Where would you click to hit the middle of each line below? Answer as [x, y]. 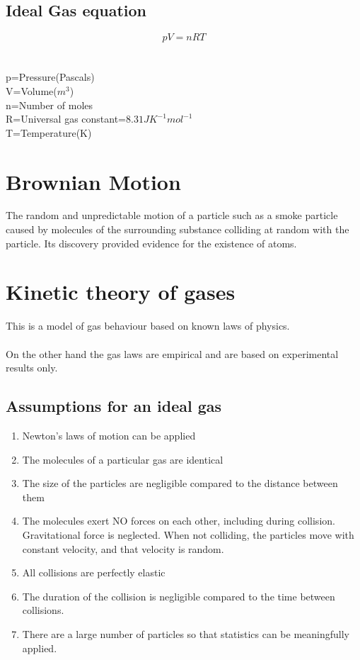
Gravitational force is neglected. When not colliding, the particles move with [188, 534]
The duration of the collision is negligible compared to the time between [179, 596]
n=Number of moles [50, 105]
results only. [32, 368]
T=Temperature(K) [49, 132]
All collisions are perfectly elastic [94, 572]
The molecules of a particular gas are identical [123, 459]
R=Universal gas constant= [66, 119]
